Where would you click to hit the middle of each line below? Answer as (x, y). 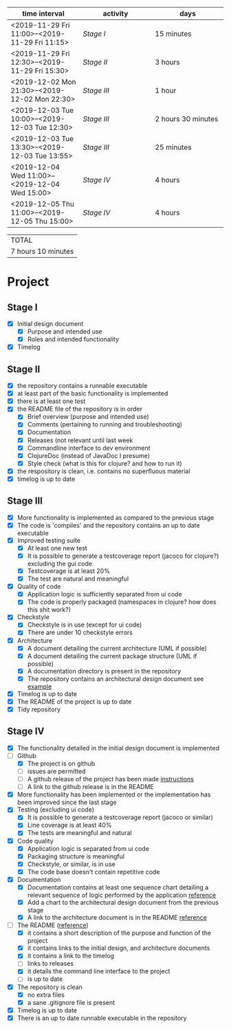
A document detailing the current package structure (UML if (112, 656)
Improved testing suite (49, 540)
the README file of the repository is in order (80, 409)
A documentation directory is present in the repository (104, 671)
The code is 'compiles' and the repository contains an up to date (109, 525)
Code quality (35, 841)
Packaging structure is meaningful (76, 856)
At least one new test (57, 548)
